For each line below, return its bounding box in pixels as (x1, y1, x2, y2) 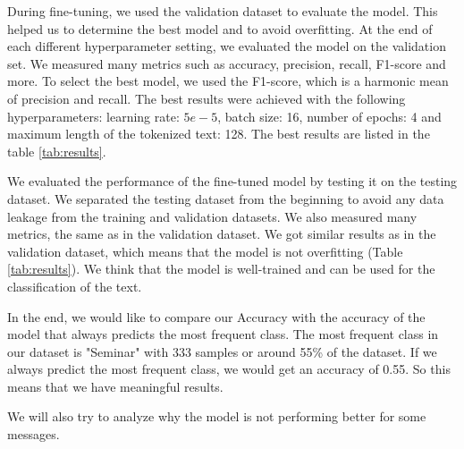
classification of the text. (7, 276, 142, 295)
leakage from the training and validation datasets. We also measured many (7, 207, 418, 225)
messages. (7, 425, 60, 444)
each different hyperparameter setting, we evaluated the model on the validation (7, 37, 446, 55)
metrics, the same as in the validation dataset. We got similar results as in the (7, 224, 436, 243)
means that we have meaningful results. (7, 377, 224, 395)
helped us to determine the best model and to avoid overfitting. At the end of (7, 19, 433, 38)
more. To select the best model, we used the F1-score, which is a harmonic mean (7, 72, 449, 90)
